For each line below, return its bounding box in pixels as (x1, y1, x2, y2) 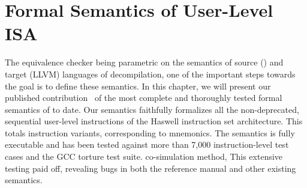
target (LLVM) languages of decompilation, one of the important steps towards (5, 67, 296, 80)
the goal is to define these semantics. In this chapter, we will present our (5, 79, 271, 92)
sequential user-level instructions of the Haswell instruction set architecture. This (5, 115, 303, 127)
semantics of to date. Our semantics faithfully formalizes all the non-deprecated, (5, 103, 299, 115)
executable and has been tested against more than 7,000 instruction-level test (5, 138, 289, 151)
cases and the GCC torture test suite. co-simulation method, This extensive (5, 150, 283, 163)
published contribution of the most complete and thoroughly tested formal (5, 91, 282, 104)
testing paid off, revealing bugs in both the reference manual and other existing (5, 162, 296, 174)
